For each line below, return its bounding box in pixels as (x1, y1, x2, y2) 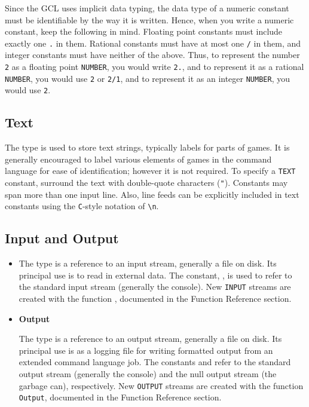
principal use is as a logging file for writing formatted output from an (19, 344, 273, 356)
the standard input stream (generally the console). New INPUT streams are (19, 280, 291, 293)
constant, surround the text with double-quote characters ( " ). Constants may (5, 176, 288, 189)
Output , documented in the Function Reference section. (19, 391, 222, 403)
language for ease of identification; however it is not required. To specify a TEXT (5, 164, 296, 177)
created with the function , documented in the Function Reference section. (19, 292, 292, 304)
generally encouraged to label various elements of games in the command (5, 152, 272, 165)
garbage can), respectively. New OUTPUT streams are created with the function (19, 379, 304, 391)
